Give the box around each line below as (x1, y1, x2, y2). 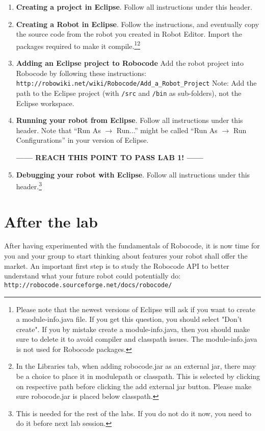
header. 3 (16, 180, 42, 191)
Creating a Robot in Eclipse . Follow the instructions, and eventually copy (16, 18, 259, 29)
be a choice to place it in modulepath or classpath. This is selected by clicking (16, 371, 260, 382)
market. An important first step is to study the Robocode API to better (4, 260, 229, 271)
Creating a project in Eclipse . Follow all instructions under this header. (16, 2, 252, 12)
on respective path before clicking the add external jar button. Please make (16, 381, 252, 391)
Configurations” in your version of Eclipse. (16, 135, 149, 145)
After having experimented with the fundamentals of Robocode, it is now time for (4, 240, 260, 251)
